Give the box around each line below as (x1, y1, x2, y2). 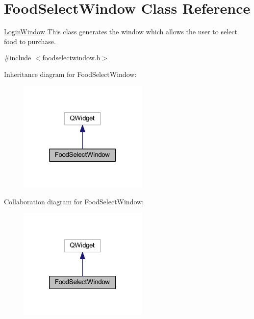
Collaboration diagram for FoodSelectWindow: (4, 196, 144, 206)
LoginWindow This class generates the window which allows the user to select (4, 26, 237, 37)
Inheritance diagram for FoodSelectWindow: (4, 69, 137, 79)
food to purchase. (4, 36, 56, 46)
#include (4, 52, 31, 63)
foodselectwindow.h (42, 52, 101, 63)
